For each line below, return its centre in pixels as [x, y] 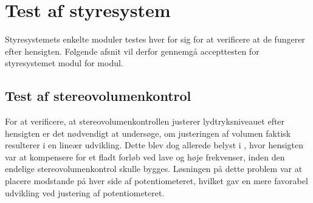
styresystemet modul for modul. [64, 63]
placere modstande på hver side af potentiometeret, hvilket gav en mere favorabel [156, 181]
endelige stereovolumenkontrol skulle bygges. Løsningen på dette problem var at [154, 169]
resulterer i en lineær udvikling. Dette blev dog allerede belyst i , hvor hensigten [154, 145]
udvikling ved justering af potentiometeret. [85, 192]
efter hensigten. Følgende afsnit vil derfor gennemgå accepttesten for [132, 51]
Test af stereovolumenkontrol [98, 96]
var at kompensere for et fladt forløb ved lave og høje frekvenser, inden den [145, 157]
